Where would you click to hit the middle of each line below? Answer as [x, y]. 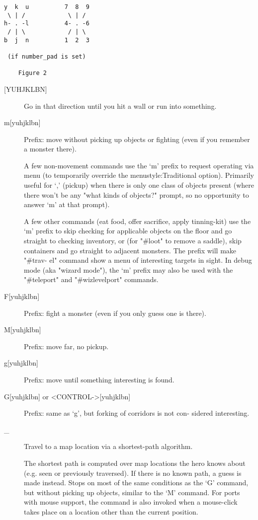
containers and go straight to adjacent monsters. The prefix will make [130, 250]
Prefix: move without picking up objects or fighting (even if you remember [137, 139]
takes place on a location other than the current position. [111, 511]
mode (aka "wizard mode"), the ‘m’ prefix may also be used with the [129, 269]
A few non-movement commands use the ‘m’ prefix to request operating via [139, 165]
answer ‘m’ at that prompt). [67, 204]
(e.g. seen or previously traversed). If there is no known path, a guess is [133, 473]
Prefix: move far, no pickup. [66, 346]
